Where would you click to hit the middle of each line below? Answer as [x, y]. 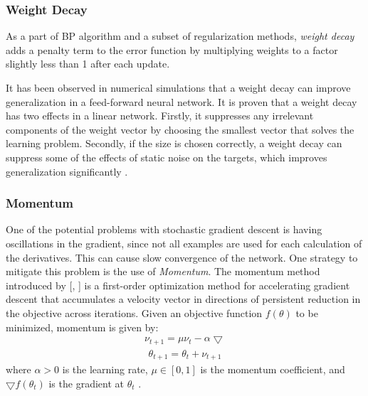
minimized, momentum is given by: [82, 327]
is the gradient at [86, 383]
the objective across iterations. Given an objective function [134, 312]
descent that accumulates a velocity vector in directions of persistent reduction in [183, 299]
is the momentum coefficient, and [273, 369]
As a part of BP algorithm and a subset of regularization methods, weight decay [180, 36]
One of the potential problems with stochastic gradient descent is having [164, 229]
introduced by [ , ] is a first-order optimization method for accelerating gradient [178, 285]
